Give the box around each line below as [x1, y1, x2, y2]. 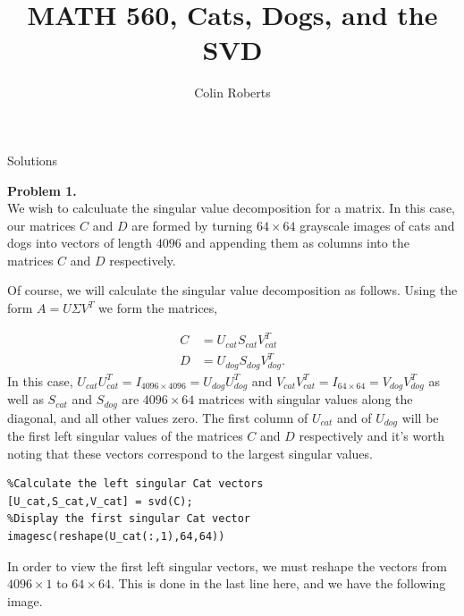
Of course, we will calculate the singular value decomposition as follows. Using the [7, 281, 458, 300]
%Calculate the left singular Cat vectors [7, 477, 264, 491]
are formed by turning [131, 215, 253, 234]
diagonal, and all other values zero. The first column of [7, 408, 308, 426]
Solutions [7, 150, 58, 169]
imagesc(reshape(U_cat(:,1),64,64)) [7, 529, 225, 543]
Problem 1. [7, 181, 77, 199]
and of [336, 408, 372, 426]
